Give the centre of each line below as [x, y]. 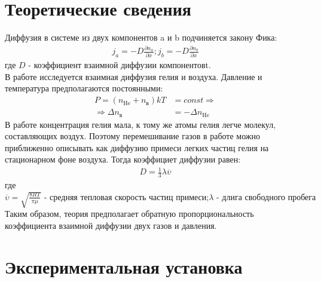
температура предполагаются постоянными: [84, 88]
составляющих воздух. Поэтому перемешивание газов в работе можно [133, 136]
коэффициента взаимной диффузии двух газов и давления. [111, 225]
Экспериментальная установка [124, 266]
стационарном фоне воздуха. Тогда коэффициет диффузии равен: [123, 159]
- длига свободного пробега [266, 197]
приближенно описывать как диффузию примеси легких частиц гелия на [137, 147]
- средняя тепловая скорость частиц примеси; [126, 197]
